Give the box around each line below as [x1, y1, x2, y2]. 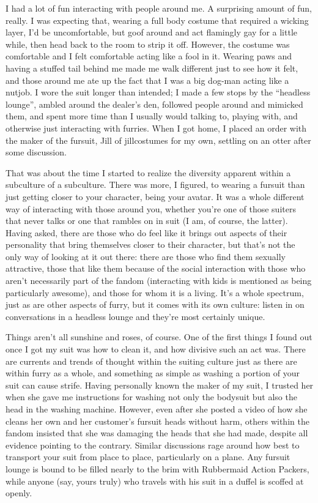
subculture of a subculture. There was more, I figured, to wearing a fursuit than [6, 178, 305, 191]
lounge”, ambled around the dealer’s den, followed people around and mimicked [6, 97, 303, 110]
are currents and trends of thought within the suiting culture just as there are [6, 354, 297, 367]
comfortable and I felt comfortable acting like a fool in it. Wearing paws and [6, 50, 292, 62]
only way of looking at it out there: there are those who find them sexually [6, 250, 286, 263]
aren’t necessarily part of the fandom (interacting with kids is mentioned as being [6, 274, 312, 287]
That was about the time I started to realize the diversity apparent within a [6, 166, 291, 179]
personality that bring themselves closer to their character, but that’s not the [6, 238, 295, 251]
